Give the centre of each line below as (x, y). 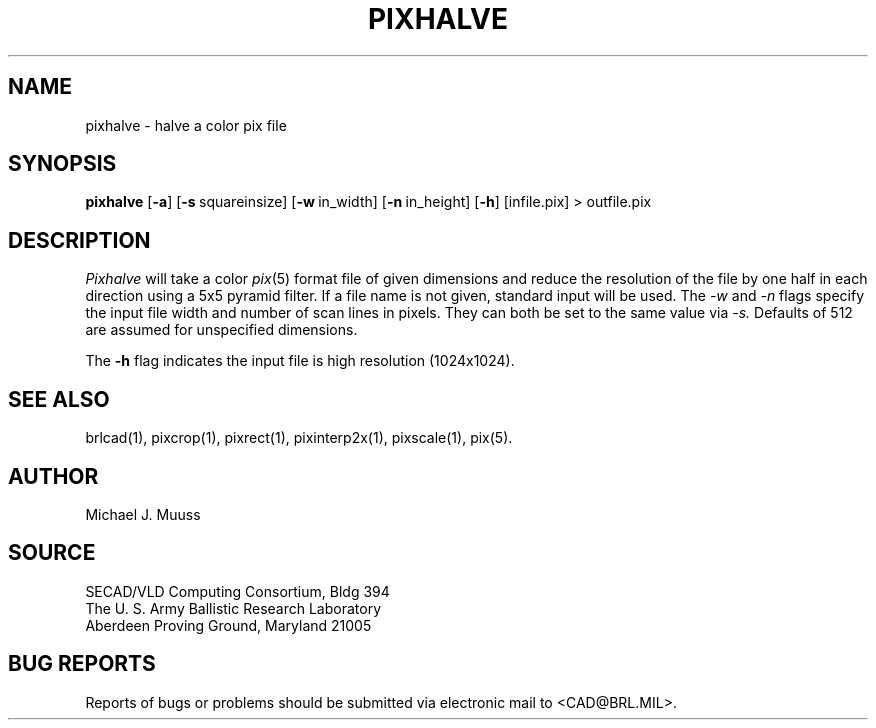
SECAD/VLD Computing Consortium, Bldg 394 (237, 591)
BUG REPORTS (82, 664)
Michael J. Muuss (143, 514)
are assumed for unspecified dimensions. (221, 330)
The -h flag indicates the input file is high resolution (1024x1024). (300, 361)
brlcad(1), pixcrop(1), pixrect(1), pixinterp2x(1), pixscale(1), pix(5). (299, 438)
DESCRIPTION (79, 240)
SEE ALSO (59, 399)
